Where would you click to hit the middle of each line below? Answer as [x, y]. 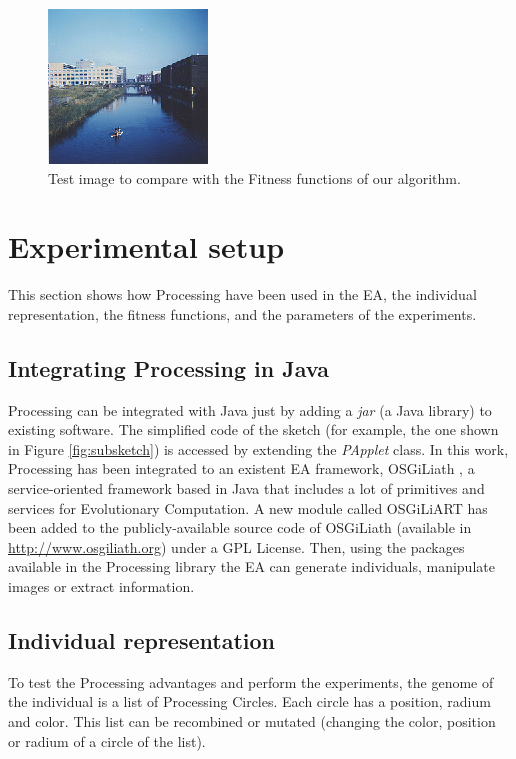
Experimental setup [146, 246]
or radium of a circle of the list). [107, 740]
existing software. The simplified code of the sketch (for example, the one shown [253, 429]
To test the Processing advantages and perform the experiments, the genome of [251, 681]
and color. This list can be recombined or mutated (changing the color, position [252, 721]
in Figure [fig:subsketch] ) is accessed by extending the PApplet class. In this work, [258, 448]
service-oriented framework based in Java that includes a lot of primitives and [246, 488]
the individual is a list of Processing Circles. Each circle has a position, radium [249, 701]
